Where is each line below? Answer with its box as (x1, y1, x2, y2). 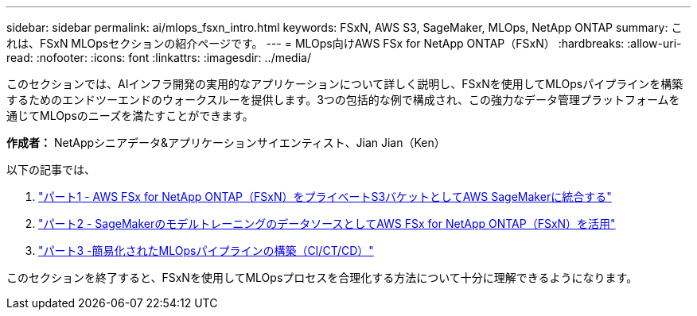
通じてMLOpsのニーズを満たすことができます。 (6, 109, 254, 122)
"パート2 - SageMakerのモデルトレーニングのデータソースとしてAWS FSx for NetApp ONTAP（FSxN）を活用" (38, 217, 616, 230)
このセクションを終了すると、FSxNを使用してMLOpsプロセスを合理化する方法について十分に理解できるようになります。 (6, 271, 638, 284)
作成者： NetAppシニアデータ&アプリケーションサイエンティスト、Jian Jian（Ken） (6, 136, 446, 149)
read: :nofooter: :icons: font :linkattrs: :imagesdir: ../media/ (6, 51, 311, 64)
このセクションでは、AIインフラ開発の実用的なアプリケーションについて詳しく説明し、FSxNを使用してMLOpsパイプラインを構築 (6, 77, 683, 91)
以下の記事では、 (6, 163, 95, 176)
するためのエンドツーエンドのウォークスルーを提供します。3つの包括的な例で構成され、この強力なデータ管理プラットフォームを (6, 93, 680, 106)
